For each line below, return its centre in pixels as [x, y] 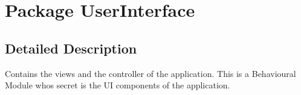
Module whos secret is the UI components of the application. [118, 85]
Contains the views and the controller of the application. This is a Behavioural [150, 73]
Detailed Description [71, 48]
